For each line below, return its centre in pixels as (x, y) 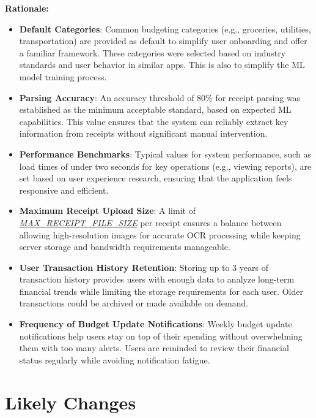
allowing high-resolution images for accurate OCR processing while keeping (160, 234)
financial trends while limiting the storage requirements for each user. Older (161, 291)
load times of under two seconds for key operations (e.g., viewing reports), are (165, 166)
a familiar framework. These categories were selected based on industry (152, 52)
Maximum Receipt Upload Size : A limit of (107, 211)
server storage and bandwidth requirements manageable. (125, 247)
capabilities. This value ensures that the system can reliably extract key (154, 121)
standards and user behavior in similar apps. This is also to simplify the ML (162, 65)
